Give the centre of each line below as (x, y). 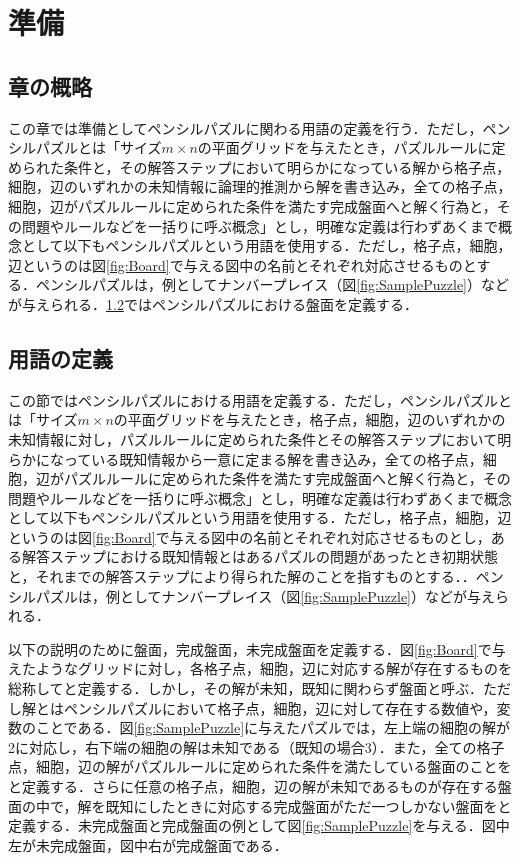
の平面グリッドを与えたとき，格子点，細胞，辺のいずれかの (309, 419)
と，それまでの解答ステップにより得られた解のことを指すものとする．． (242, 576)
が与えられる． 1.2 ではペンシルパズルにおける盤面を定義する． (213, 303)
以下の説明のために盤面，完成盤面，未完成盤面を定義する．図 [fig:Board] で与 (257, 648)
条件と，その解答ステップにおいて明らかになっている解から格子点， (287, 166)
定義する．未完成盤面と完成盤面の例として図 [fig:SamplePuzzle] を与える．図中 (259, 825)
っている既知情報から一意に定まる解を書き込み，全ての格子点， (273, 458)
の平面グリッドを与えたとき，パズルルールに (344, 147)
